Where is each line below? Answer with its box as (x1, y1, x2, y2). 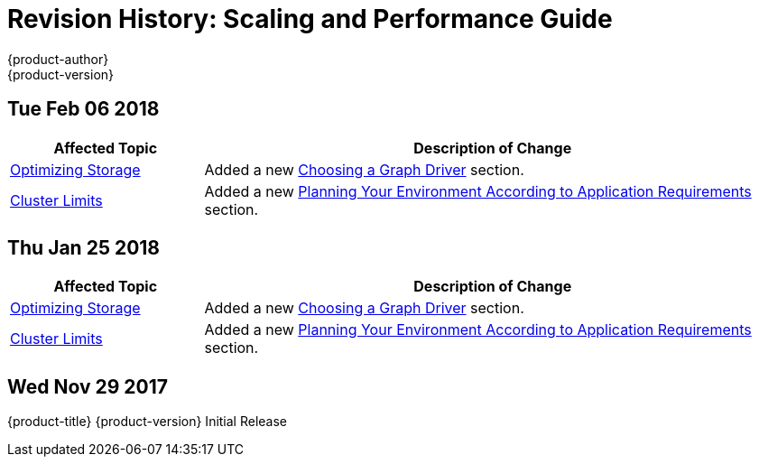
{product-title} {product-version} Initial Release (7, 413, 288, 430)
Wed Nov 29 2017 (7, 375, 169, 398)
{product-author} (7, 51, 109, 67)
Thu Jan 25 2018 (7, 237, 161, 260)
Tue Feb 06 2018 (7, 97, 160, 121)
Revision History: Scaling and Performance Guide (7, 4, 613, 34)
